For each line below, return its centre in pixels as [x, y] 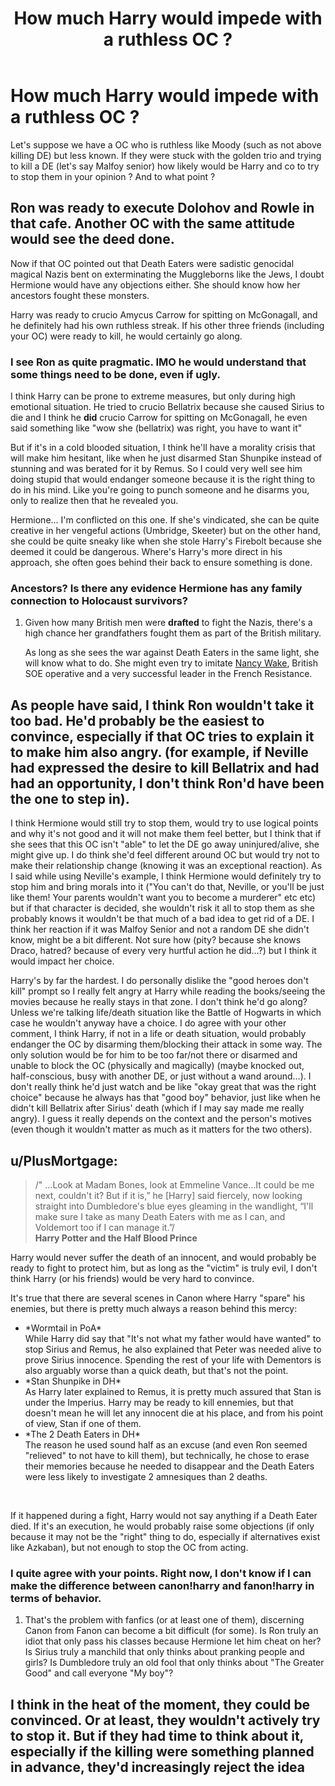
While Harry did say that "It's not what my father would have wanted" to [173, 1338]
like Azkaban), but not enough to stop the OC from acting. [129, 1547]
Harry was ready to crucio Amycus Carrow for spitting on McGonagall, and [164, 314]
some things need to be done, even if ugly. [115, 374]
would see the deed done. [92, 239]
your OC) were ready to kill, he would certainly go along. [126, 336]
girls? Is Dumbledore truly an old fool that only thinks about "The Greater [174, 1663]
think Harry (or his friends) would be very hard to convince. [132, 1278]
